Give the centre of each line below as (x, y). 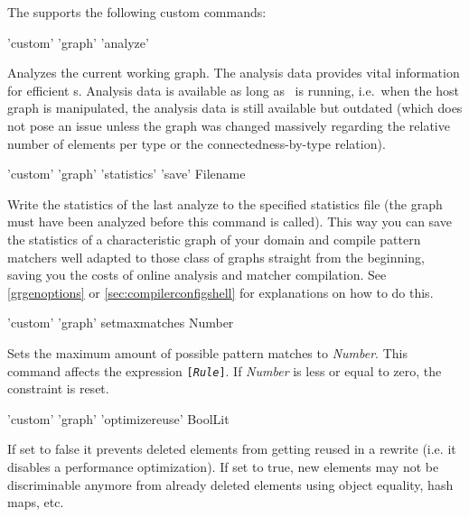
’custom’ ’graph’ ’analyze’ (78, 42)
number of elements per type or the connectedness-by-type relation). (197, 143)
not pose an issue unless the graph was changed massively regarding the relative (229, 125)
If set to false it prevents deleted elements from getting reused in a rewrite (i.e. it (232, 449)
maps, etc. (36, 502)
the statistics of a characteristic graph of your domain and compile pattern (214, 239)
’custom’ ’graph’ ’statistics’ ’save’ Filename (127, 174)
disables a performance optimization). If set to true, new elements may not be (223, 466)
